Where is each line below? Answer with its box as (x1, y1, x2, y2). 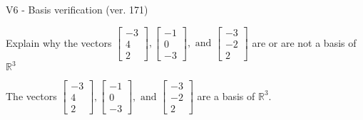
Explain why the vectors (6, 35, 112, 50)
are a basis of (197, 88, 255, 103)
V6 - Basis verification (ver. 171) (6, 2, 148, 16)
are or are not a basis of (252, 35, 357, 50)
